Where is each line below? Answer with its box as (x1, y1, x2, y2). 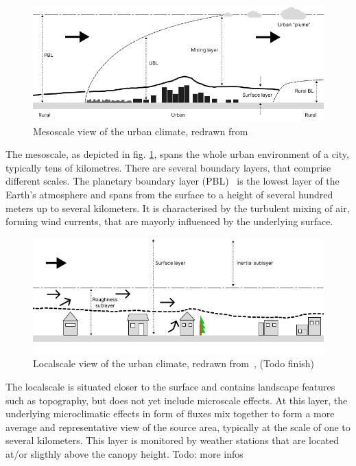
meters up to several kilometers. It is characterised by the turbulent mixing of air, (5, 200, 350, 215)
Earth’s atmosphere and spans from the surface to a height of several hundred (5, 187, 333, 201)
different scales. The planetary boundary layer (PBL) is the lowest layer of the (5, 174, 340, 188)
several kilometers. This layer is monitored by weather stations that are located (5, 433, 339, 447)
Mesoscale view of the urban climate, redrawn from (33, 124, 248, 138)
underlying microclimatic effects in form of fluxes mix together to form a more (5, 406, 335, 421)
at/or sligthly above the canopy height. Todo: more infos (5, 446, 244, 461)
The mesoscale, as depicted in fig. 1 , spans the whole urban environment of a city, (5, 147, 349, 161)
